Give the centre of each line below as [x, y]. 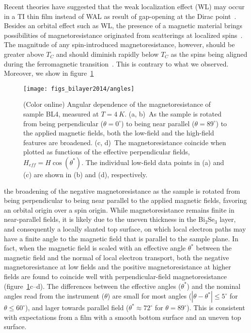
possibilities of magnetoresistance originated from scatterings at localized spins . [123, 35]
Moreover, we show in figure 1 [49, 73]
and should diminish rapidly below [107, 54]
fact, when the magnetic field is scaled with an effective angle [95, 248]
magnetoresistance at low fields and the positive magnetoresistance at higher [118, 267]
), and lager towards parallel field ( [77, 308]
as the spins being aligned [209, 54]
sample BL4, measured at [61, 114]
